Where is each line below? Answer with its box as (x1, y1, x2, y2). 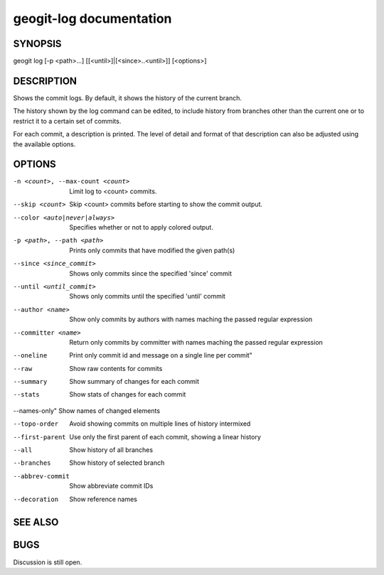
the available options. (13, 139, 76, 149)
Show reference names (69, 495, 138, 503)
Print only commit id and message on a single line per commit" (69, 351, 252, 360)
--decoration (13, 495, 59, 503)
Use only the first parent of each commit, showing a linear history (69, 432, 261, 441)
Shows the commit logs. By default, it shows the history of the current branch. (13, 93, 242, 102)
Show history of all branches (69, 446, 153, 454)
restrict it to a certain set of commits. (13, 117, 122, 125)
